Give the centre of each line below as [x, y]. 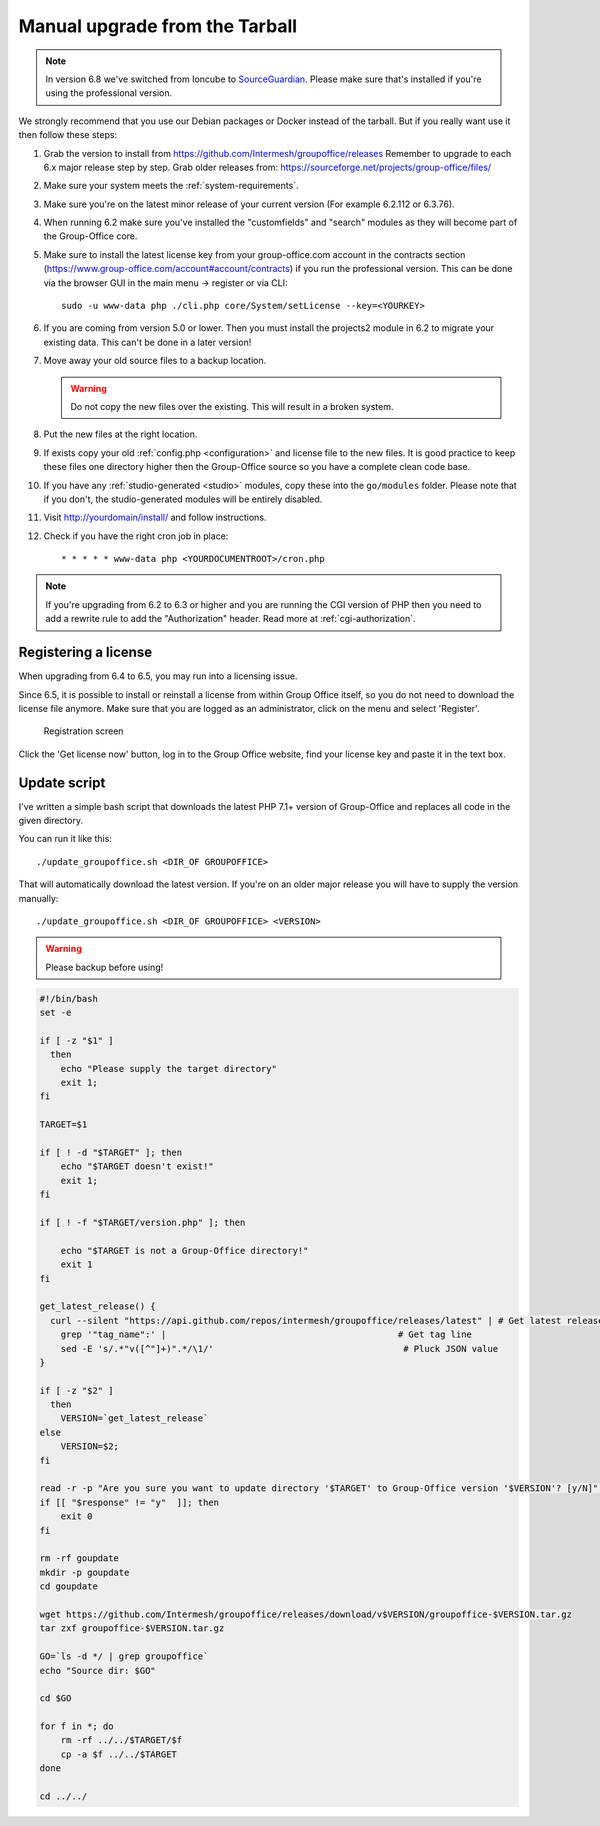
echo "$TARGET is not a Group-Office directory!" [184, 1250]
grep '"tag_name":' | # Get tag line [266, 1334]
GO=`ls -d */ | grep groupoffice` [124, 1656]
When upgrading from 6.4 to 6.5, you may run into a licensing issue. [158, 676]
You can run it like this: [65, 839]
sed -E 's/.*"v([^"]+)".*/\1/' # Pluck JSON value [279, 1348]
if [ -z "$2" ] [76, 1390]
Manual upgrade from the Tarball [158, 26]
